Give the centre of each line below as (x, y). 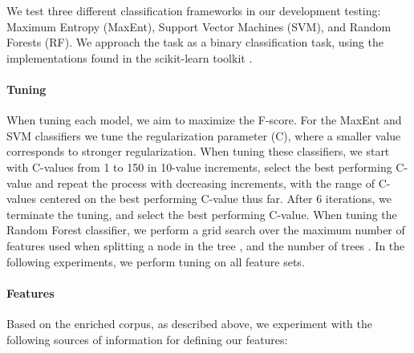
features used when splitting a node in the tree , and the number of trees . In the (206, 245)
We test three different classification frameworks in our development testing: (194, 10)
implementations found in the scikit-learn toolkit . (130, 57)
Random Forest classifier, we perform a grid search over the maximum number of (206, 230)
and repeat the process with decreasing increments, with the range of (205, 183)
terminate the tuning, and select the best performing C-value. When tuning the (202, 214)
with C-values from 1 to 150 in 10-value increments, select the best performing (199, 166)
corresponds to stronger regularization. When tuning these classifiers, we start (198, 151)
